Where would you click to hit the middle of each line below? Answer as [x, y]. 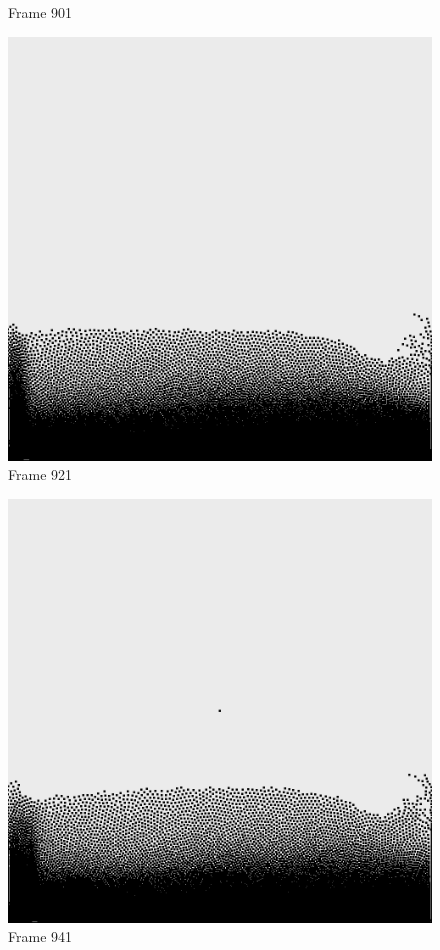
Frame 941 [40, 936]
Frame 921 [40, 474]
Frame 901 [40, 12]
